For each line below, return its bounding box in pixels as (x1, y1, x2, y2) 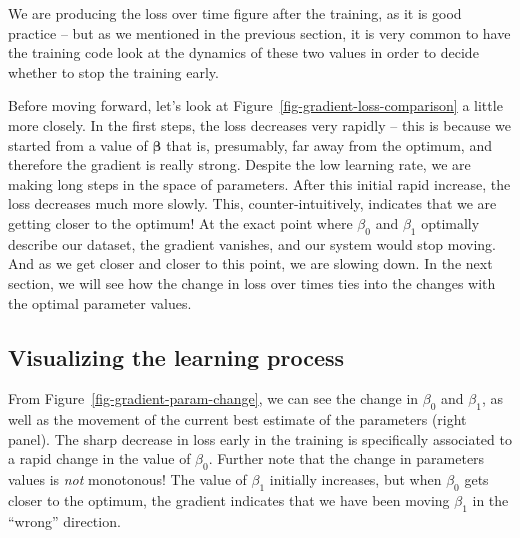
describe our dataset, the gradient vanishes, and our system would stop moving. (8, 233, 496, 254)
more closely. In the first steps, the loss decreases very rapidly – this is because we (8, 114, 512, 135)
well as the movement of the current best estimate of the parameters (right (8, 409, 467, 430)
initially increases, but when (269, 469, 442, 490)
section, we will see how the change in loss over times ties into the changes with (8, 272, 496, 293)
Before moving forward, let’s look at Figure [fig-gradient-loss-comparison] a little (8, 95, 503, 116)
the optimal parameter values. (8, 292, 192, 313)
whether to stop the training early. (8, 61, 219, 82)
